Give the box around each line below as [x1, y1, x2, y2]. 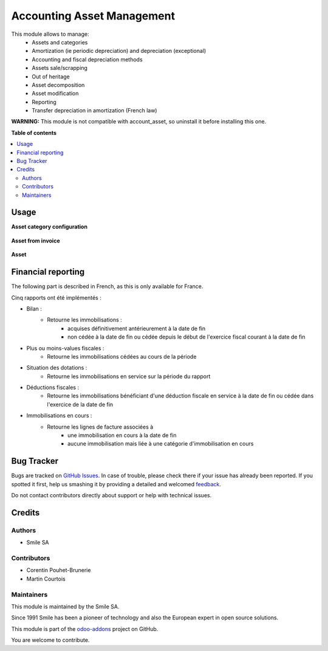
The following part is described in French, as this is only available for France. [11, 283, 203, 290]
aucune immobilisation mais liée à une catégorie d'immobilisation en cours [67, 440, 254, 447]
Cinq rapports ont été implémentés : [11, 294, 101, 301]
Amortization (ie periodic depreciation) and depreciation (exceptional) [32, 47, 207, 55]
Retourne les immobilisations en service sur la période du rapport [47, 373, 211, 380]
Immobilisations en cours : [26, 412, 92, 419]
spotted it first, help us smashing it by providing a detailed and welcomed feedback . [11, 480, 222, 487]
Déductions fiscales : [26, 384, 79, 391]
